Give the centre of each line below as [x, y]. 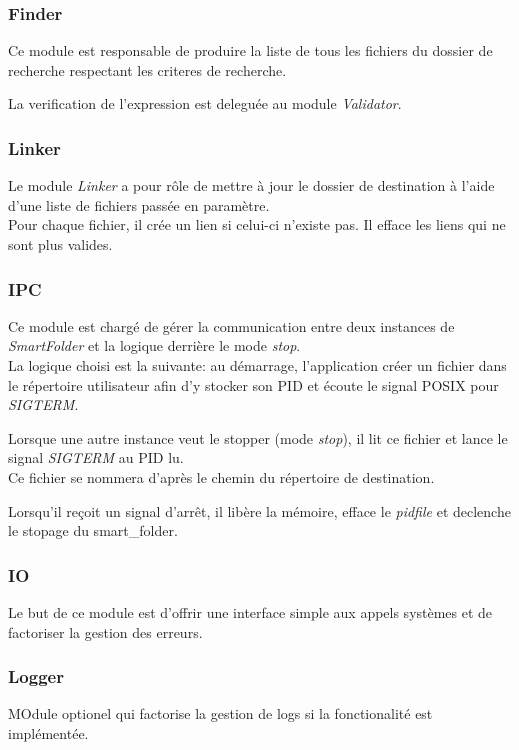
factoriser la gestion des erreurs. [105, 631]
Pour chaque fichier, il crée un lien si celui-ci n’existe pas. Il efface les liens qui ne [257, 224]
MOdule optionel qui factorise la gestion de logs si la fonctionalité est [220, 713]
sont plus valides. [60, 244]
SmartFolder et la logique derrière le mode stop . [154, 345]
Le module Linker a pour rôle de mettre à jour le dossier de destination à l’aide [251, 185]
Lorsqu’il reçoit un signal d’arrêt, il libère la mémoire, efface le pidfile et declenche [259, 510]
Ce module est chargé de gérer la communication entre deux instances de [231, 325]
